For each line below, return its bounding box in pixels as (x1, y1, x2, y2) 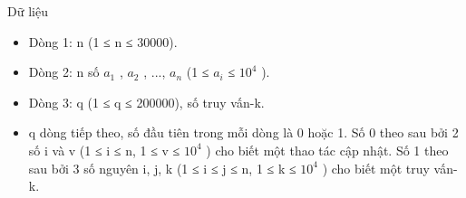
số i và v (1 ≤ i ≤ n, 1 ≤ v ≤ (28, 140, 180, 159)
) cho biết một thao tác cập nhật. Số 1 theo (206, 140, 449, 159)
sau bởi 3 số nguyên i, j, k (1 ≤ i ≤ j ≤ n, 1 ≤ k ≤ (28, 158, 296, 177)
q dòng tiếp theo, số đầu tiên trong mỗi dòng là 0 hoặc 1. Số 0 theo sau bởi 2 (28, 123, 459, 142)
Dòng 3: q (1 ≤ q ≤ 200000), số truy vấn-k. (28, 92, 265, 111)
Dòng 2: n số (28, 62, 100, 81)
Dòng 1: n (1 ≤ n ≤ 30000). (28, 32, 178, 51)
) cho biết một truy (322, 158, 430, 177)
